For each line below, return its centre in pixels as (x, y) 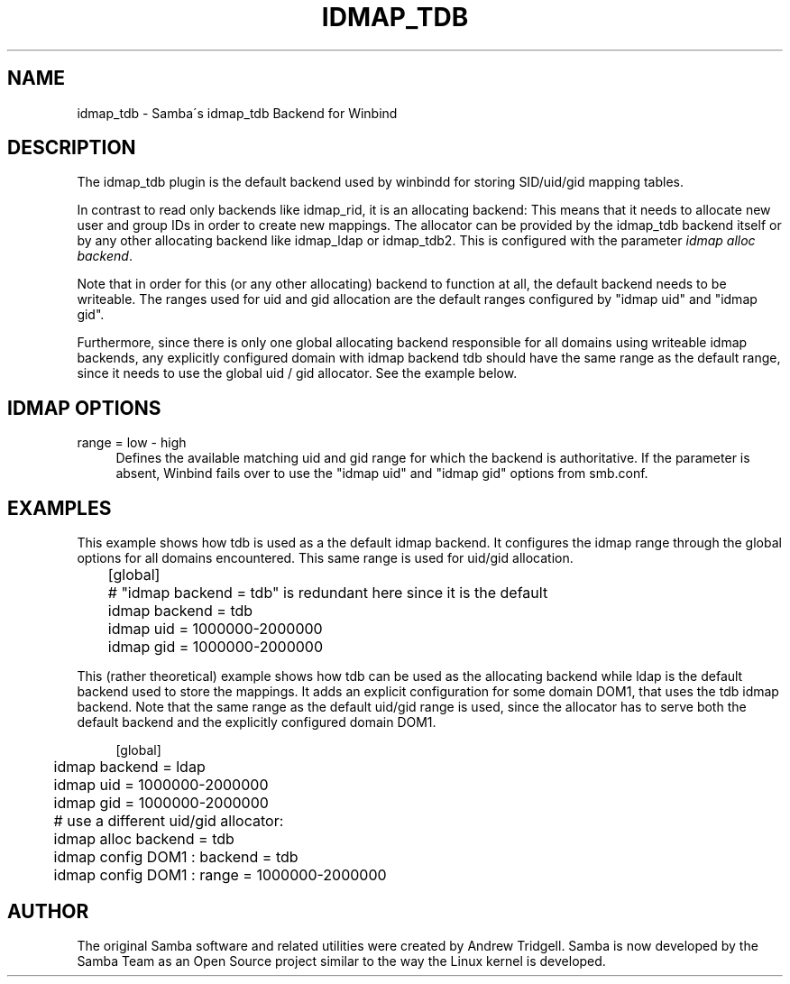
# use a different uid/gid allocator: (169, 821)
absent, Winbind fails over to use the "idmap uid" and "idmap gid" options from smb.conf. (382, 474)
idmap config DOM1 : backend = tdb (176, 857)
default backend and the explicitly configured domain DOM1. (257, 722)
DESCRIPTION (72, 148)
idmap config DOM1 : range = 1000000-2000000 (220, 875)
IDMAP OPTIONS (84, 408)
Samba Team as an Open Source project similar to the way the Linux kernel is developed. (341, 961)
